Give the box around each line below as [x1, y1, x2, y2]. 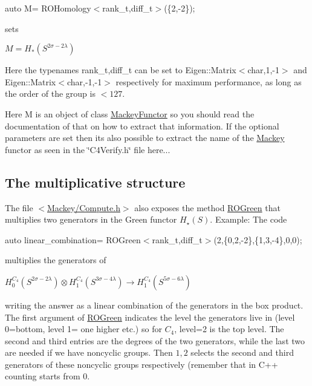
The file [5, 201, 33, 214]
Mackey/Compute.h [47, 201, 120, 214]
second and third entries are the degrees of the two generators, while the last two [5, 334, 305, 347]
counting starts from [5, 370, 80, 382]
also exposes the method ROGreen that [134, 201, 281, 214]
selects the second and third [190, 346, 294, 359]
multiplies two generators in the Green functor [5, 213, 177, 226]
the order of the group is [5, 87, 96, 100]
